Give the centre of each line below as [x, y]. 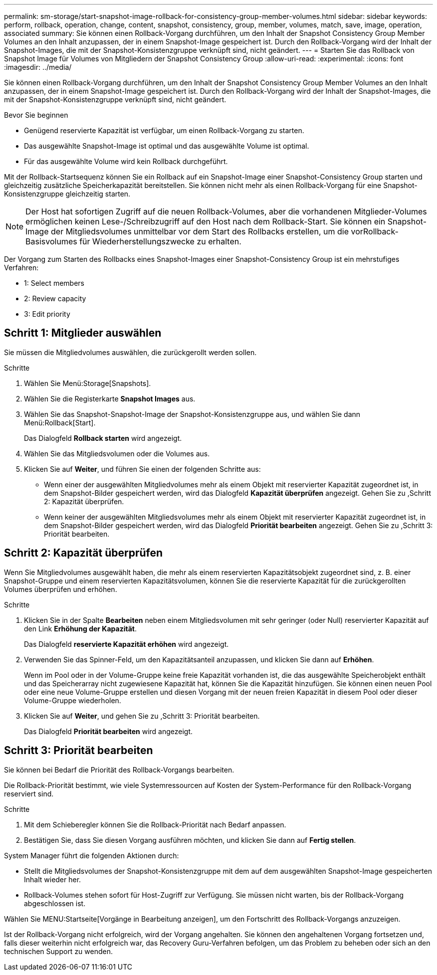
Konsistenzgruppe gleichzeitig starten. [67, 194]
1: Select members [54, 283]
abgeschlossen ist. [55, 903]
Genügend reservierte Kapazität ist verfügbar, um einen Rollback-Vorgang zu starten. [164, 130]
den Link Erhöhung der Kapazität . [80, 628]
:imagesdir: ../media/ [38, 67]
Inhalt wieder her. [53, 879]
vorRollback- [375, 231]
